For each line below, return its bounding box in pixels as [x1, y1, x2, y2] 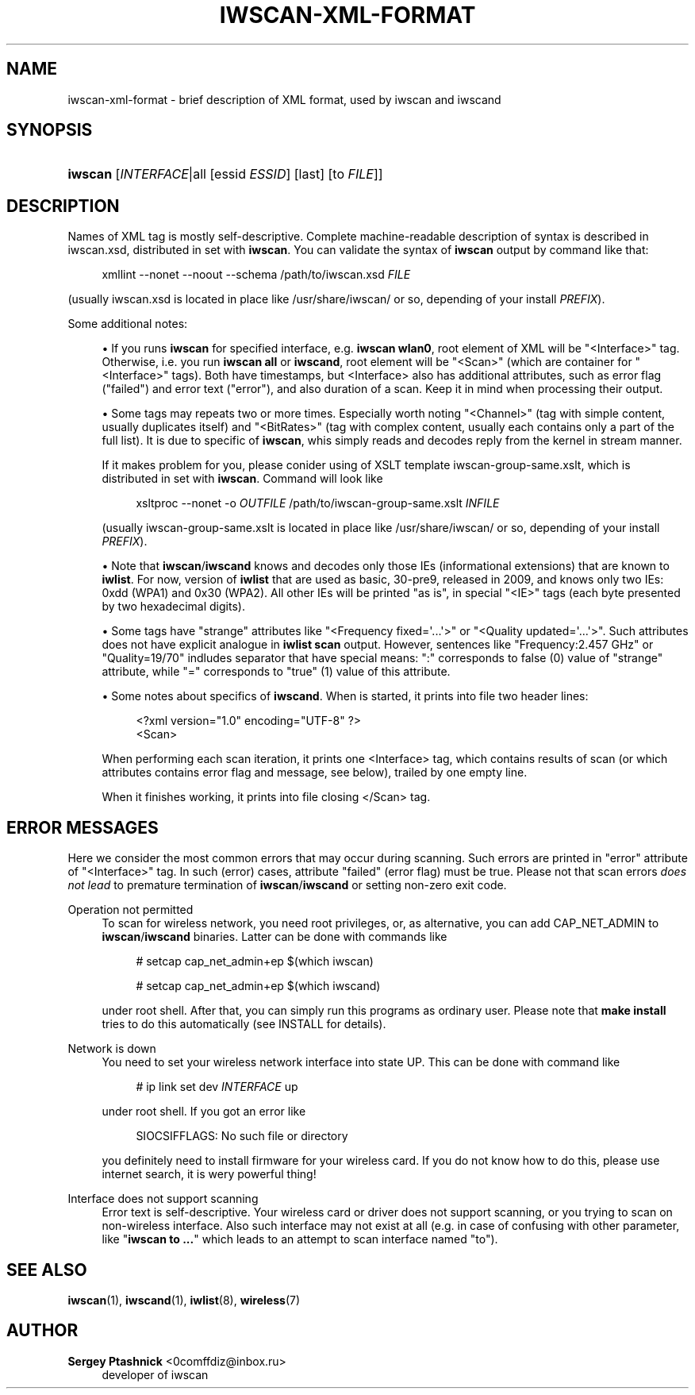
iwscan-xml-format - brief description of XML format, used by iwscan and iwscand [67, 92, 501, 106]
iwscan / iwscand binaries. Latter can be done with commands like [102, 930, 447, 944]
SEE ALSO [6, 1259, 87, 1280]
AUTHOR [6, 1320, 79, 1341]
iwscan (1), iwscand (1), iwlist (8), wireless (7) [67, 1293, 301, 1307]
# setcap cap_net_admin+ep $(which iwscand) [136, 979, 381, 993]
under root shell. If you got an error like [102, 1104, 306, 1119]
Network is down [67, 1042, 156, 1056]
